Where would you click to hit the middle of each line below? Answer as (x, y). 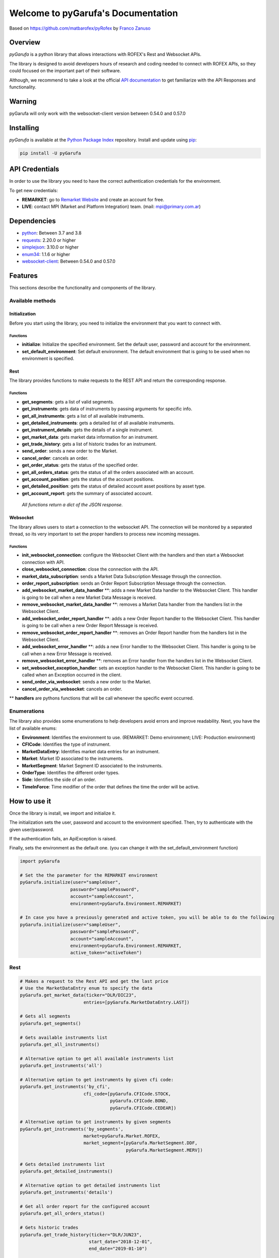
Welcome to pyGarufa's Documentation (94, 13)
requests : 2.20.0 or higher (49, 240)
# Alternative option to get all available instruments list (97, 1058)
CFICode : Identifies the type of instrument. (66, 744)
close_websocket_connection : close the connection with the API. (90, 569)
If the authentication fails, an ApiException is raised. (63, 838)
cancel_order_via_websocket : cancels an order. (72, 689)
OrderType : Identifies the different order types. (71, 773)
